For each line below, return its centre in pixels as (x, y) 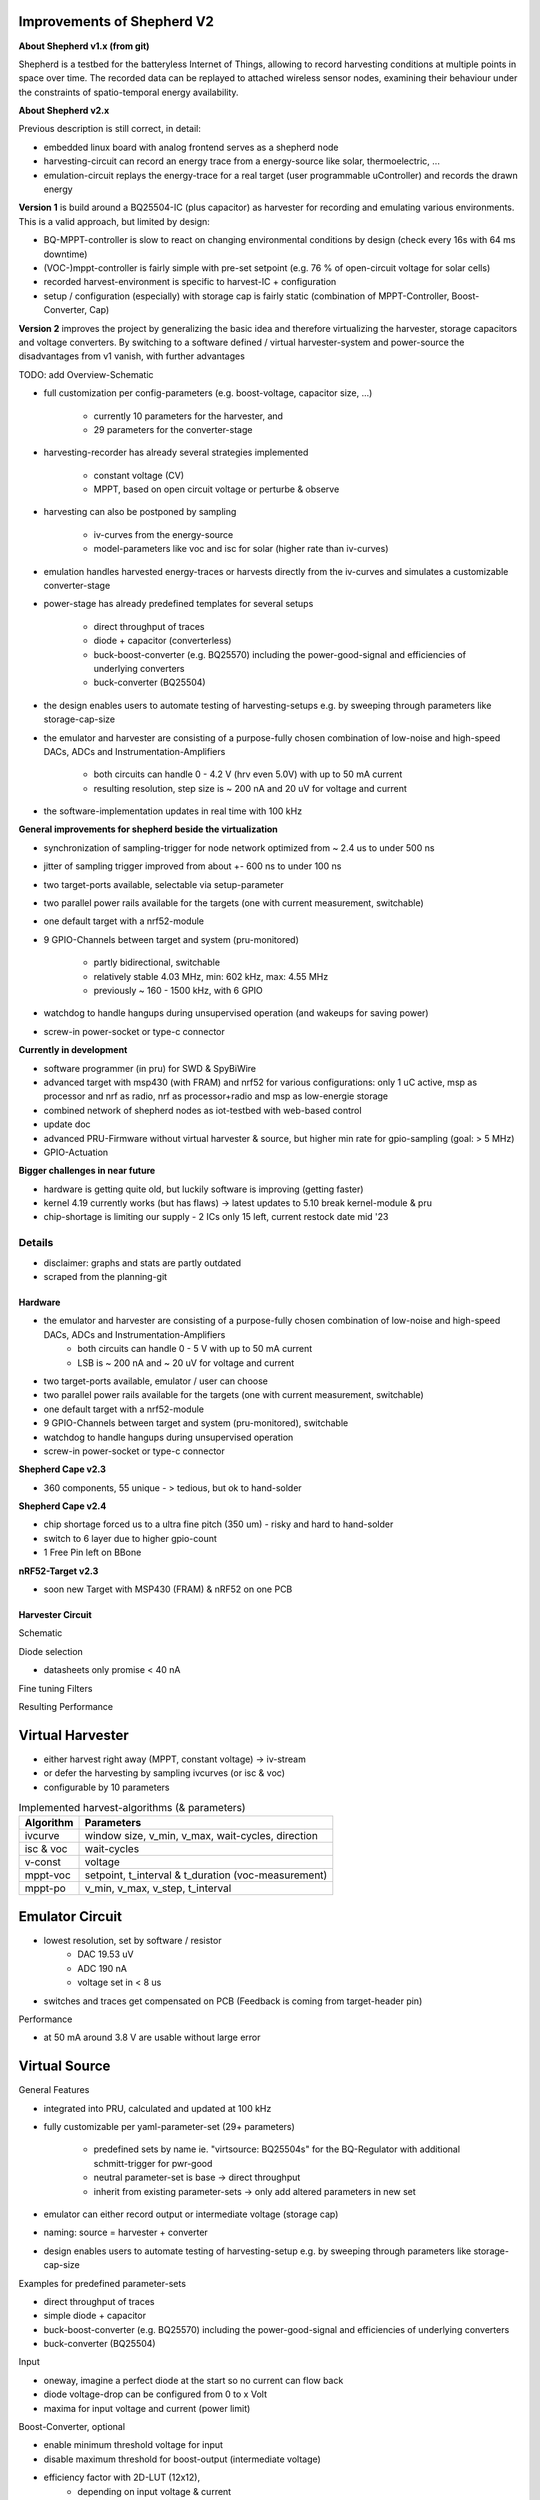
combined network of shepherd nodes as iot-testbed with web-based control (202, 1110)
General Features (54, 2090)
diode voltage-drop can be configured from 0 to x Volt (155, 2394)
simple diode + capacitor (95, 2316)
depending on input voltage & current (154, 2491)
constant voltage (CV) (139, 475)
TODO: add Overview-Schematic (86, 374)
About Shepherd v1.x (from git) (84, 46)
